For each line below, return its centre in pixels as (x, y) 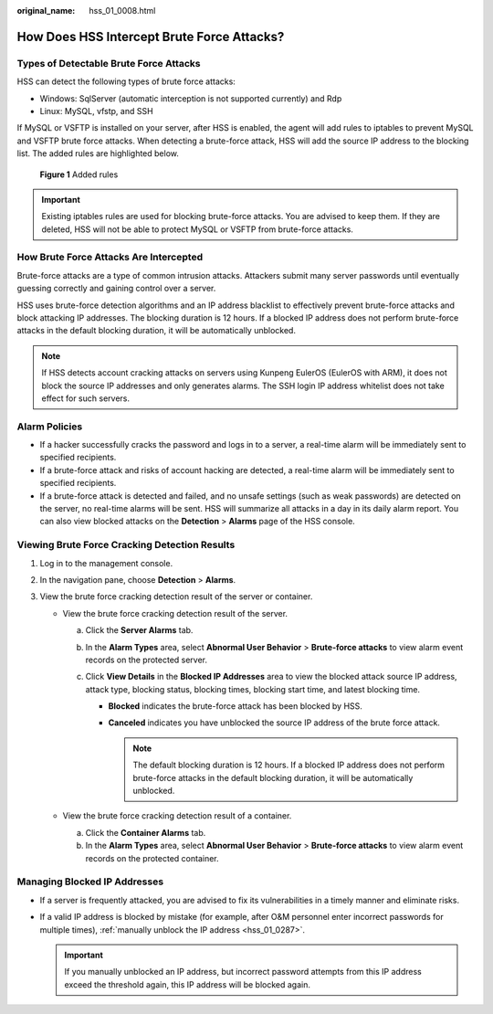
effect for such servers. (85, 398)
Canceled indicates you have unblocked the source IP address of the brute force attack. (274, 723)
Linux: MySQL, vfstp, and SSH (97, 111)
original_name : (46, 11)
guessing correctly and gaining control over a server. (116, 289)
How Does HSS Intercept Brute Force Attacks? (151, 37)
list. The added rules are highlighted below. (98, 153)
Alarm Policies (50, 427)
